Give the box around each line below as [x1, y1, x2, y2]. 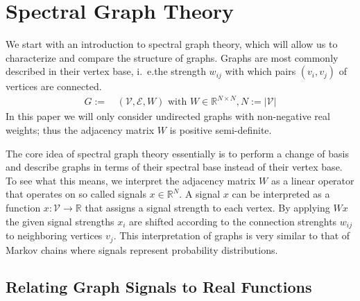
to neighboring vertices [6, 228, 103, 243]
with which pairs [225, 64, 296, 78]
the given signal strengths [6, 214, 114, 228]
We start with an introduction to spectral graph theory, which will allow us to [6, 37, 338, 51]
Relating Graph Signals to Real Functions [6, 276, 312, 298]
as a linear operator [271, 173, 354, 187]
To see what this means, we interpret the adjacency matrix [6, 173, 256, 187]
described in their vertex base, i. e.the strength [6, 64, 206, 78]
